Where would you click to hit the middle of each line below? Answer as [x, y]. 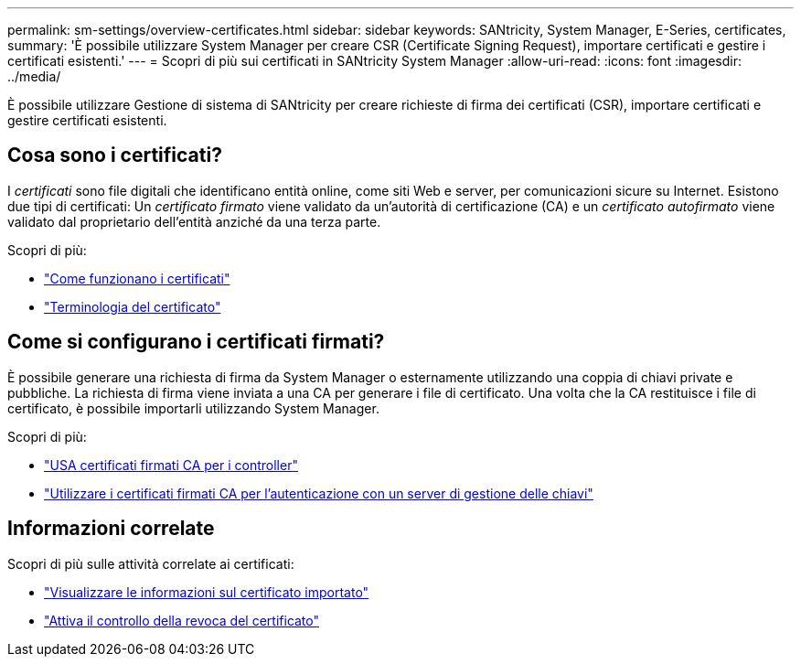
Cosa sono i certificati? [115, 155]
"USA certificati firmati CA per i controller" [171, 465]
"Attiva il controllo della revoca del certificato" [182, 620]
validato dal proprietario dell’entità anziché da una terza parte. [194, 221]
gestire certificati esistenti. [87, 120]
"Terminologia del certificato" [133, 306]
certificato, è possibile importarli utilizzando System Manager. [193, 408]
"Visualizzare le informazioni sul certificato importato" [207, 592]
